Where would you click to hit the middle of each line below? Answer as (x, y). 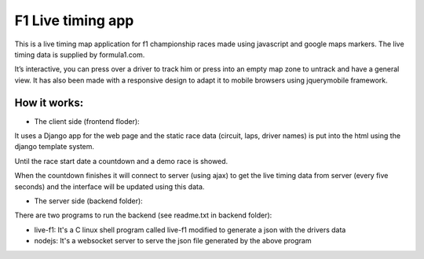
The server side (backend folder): (88, 201)
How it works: (49, 102)
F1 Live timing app (74, 20)
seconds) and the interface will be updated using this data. (110, 186)
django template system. (54, 147)
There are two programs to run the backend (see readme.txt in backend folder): (143, 215)
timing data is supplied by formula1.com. (80, 54)
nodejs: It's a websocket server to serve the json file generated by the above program (173, 241)
